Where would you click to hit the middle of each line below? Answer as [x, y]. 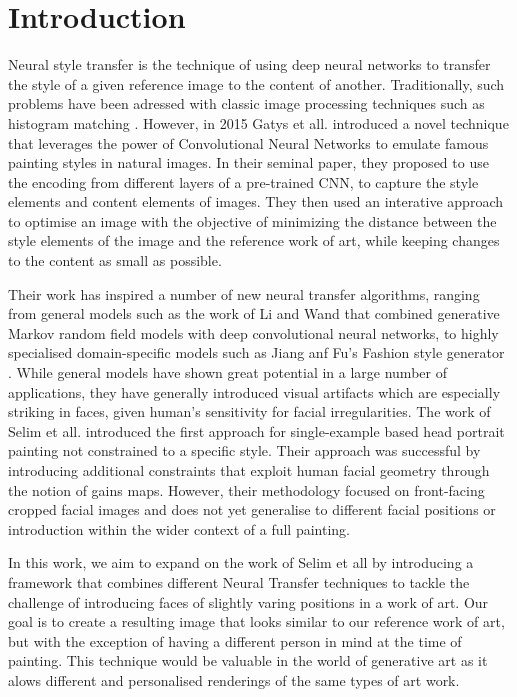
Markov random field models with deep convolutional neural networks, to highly [253, 332]
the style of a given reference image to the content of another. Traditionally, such [256, 83]
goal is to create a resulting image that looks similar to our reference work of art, [256, 621]
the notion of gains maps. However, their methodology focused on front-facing [246, 489]
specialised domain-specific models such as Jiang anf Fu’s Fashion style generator [256, 352]
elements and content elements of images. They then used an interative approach [255, 201]
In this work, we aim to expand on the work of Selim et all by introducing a [241, 562]
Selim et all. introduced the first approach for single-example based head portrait [256, 430]
